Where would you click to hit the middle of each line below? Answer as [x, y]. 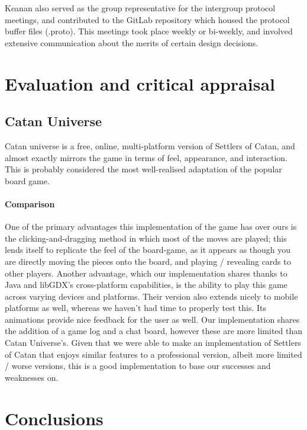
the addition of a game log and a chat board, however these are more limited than [154, 331]
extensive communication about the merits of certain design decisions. [132, 42]
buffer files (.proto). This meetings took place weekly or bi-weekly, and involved [149, 31]
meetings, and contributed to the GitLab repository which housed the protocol [147, 19]
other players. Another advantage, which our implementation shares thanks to [146, 273]
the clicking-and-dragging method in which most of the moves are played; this [146, 238]
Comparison [30, 203]
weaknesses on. [32, 377]
